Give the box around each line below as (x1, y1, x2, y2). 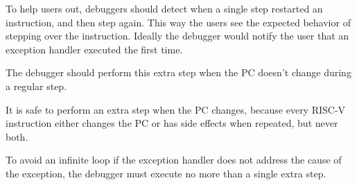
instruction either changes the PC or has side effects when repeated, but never (6, 116, 338, 130)
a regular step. (6, 78, 67, 93)
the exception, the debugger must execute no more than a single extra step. (6, 166, 326, 180)
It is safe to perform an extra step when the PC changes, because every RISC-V (6, 102, 346, 116)
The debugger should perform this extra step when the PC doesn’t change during (6, 65, 351, 80)
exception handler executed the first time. (6, 42, 183, 56)
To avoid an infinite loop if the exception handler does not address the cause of (6, 152, 342, 167)
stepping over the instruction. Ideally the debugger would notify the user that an (6, 28, 349, 43)
